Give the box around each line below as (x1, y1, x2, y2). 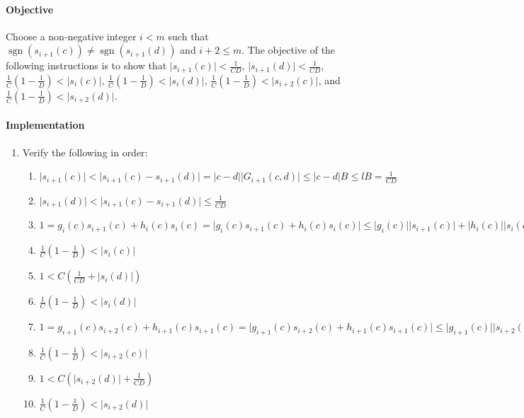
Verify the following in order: (22, 144, 148, 159)
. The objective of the (241, 42, 336, 57)
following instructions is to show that (6, 58, 167, 73)
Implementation (6, 117, 85, 132)
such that (168, 28, 209, 43)
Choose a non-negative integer (6, 28, 137, 43)
